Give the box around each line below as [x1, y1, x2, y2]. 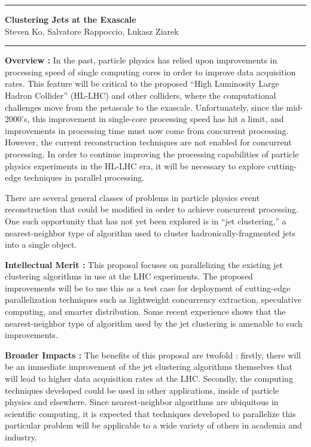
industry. [5, 431, 37, 443]
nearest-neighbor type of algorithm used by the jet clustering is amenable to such [5, 317, 303, 329]
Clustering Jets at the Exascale [5, 13, 136, 25]
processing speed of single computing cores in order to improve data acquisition [5, 65, 296, 78]
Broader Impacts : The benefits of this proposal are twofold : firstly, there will [5, 348, 301, 361]
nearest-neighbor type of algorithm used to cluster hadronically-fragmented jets [5, 226, 295, 239]
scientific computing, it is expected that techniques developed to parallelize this [5, 407, 296, 419]
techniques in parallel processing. [23, 171, 145, 184]
